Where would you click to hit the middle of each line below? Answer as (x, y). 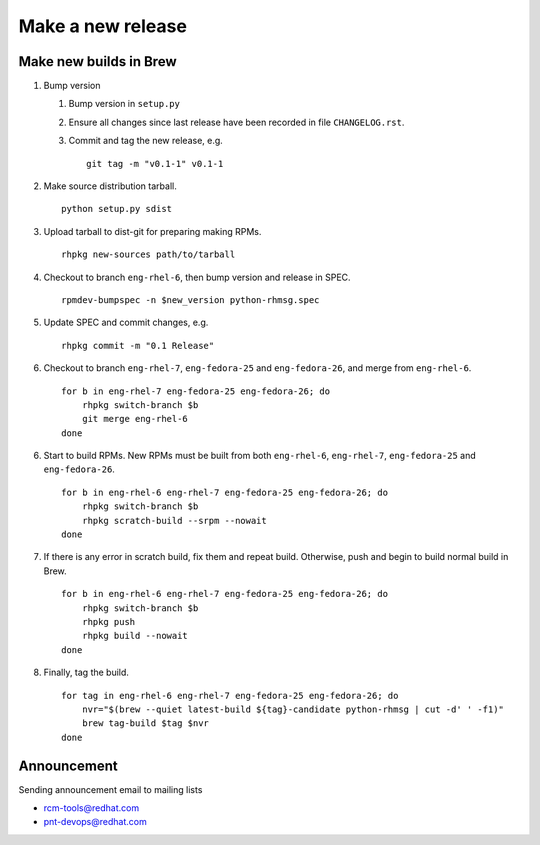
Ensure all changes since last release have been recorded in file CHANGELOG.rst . (236, 122)
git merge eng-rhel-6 (135, 419)
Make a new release (102, 26)
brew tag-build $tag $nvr (145, 723)
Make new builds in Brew (97, 61)
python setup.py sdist (117, 209)
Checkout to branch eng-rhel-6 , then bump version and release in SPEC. (197, 277)
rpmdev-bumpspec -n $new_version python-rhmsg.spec (190, 299)
